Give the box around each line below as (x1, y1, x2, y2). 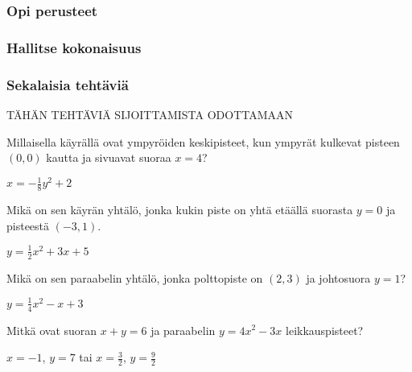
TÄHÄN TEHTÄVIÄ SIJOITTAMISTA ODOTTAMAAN (6, 105, 294, 122)
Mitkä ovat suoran (6, 321, 97, 338)
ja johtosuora (306, 269, 371, 286)
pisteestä (6, 217, 50, 234)
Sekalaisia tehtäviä (6, 74, 129, 94)
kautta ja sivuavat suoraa (46, 149, 171, 166)
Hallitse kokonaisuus (6, 37, 142, 57)
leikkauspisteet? (286, 321, 364, 338)
